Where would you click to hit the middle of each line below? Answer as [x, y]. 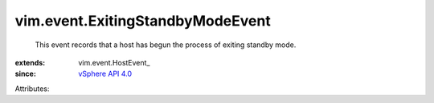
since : [25, 74]
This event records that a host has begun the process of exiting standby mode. [166, 45]
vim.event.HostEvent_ [114, 62]
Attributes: [32, 89]
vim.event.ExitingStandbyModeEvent [143, 21]
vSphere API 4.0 [105, 74]
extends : [30, 62]
